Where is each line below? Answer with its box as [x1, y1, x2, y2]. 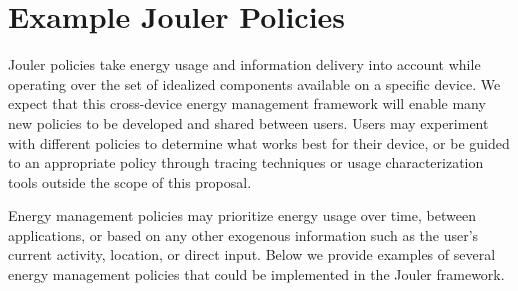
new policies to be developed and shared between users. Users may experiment [8, 112, 489, 133]
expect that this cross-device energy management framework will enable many [8, 93, 486, 114]
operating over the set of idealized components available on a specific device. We [8, 73, 501, 94]
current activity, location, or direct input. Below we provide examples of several [8, 244, 496, 265]
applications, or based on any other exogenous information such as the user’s [8, 224, 479, 245]
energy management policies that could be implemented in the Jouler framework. [8, 264, 505, 285]
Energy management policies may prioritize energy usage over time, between [8, 205, 476, 226]
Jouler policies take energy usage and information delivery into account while [8, 54, 481, 75]
